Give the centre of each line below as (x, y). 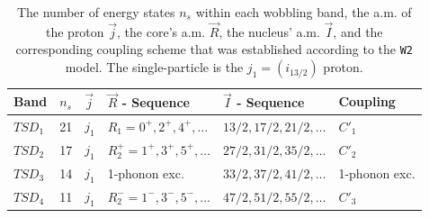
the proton (75, 31)
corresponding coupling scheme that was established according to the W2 (214, 49)
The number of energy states (96, 12)
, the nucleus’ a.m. (269, 31)
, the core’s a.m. (161, 31)
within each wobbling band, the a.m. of (304, 12)
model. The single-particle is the (154, 67)
